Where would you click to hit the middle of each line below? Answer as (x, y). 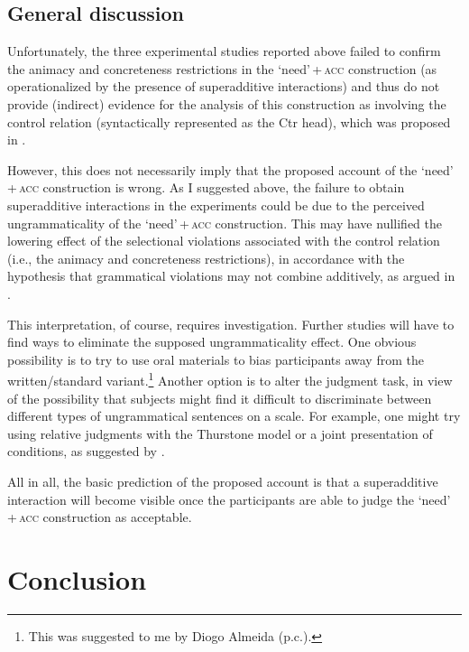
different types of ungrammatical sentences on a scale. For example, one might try (234, 416)
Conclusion (77, 578)
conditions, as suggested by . (86, 451)
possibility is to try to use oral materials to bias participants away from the (216, 359)
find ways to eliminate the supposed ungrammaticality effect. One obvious (212, 342)
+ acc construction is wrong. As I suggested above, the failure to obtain (206, 187)
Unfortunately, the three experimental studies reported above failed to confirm (224, 51)
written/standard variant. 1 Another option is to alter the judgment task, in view (230, 379)
